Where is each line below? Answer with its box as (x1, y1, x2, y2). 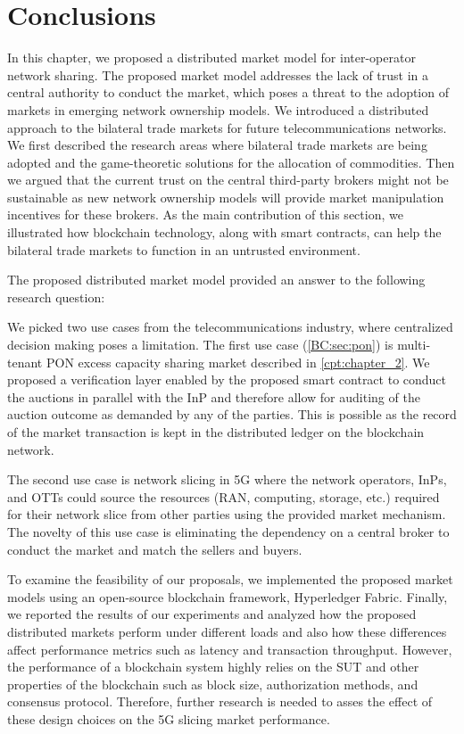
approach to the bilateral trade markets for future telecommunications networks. (7, 118, 447, 136)
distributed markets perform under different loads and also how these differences (7, 622, 447, 640)
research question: (7, 287, 105, 306)
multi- (397, 335, 431, 354)
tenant (7, 352, 43, 371)
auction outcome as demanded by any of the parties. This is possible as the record (7, 405, 457, 424)
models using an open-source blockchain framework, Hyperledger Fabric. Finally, (7, 587, 448, 606)
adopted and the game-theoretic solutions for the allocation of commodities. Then (7, 153, 455, 171)
